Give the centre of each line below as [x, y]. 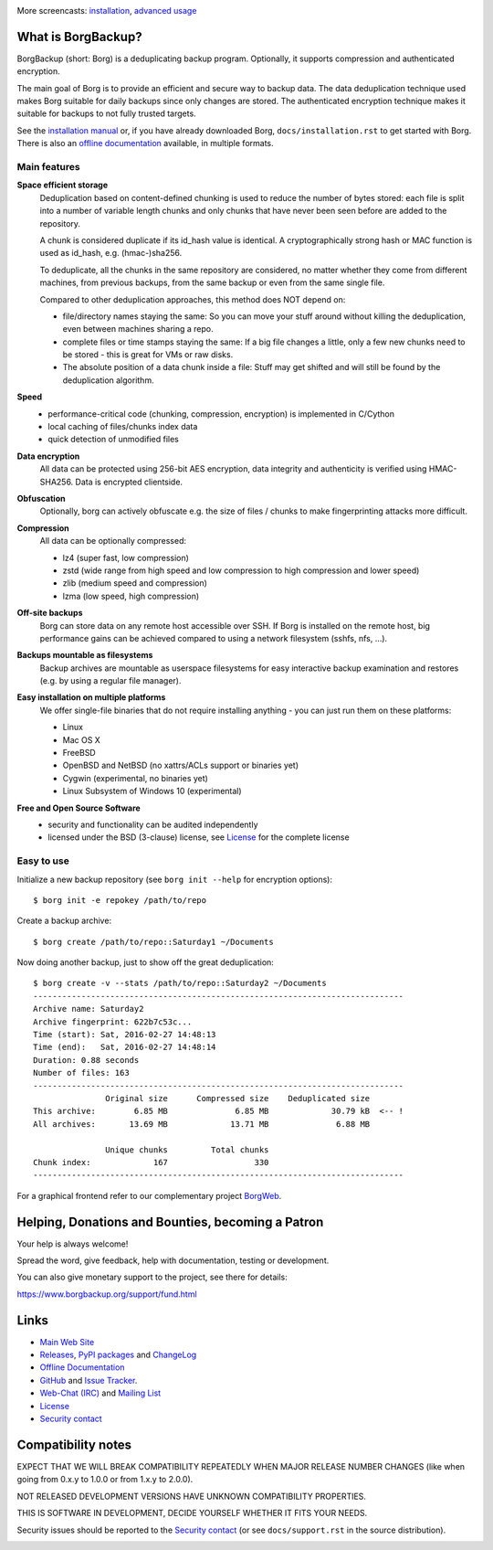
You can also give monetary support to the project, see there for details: [152, 1277]
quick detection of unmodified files [114, 440]
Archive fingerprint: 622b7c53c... [113, 1022]
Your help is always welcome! [73, 1244]
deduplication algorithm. [108, 380]
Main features [49, 167]
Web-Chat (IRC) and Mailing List [100, 1393]
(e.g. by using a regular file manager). [110, 681]
